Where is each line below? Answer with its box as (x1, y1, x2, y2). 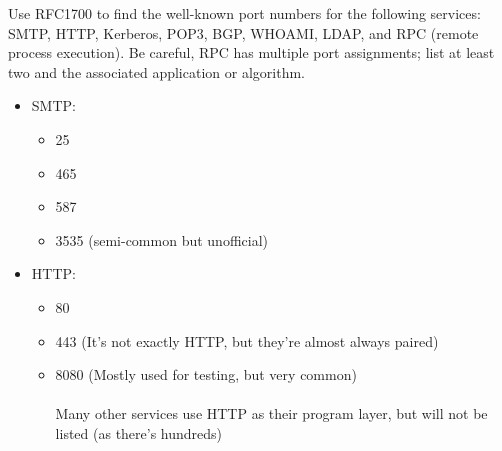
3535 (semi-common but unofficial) (55, 229, 268, 250)
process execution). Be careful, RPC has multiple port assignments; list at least (8, 42, 495, 63)
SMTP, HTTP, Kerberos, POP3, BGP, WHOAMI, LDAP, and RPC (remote (8, 22, 479, 43)
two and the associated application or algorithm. (8, 61, 305, 82)
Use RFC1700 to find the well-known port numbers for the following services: (8, 3, 481, 23)
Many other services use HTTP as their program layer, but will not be (55, 403, 488, 424)
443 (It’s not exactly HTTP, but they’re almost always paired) (55, 330, 439, 351)
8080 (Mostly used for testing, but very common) (55, 364, 357, 385)
